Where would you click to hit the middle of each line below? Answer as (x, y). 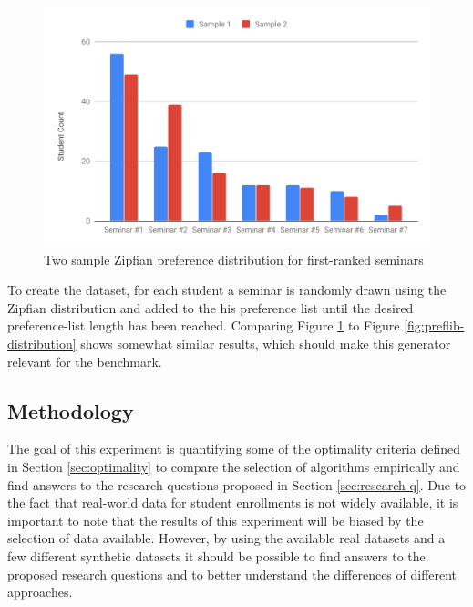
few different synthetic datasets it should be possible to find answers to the (216, 556)
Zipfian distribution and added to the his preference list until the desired (211, 307)
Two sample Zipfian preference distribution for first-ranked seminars (234, 259)
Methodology (71, 410)
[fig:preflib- (434, 325)
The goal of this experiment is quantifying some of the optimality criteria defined (234, 449)
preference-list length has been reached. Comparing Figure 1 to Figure (204, 325)
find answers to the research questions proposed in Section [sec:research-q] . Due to (237, 484)
